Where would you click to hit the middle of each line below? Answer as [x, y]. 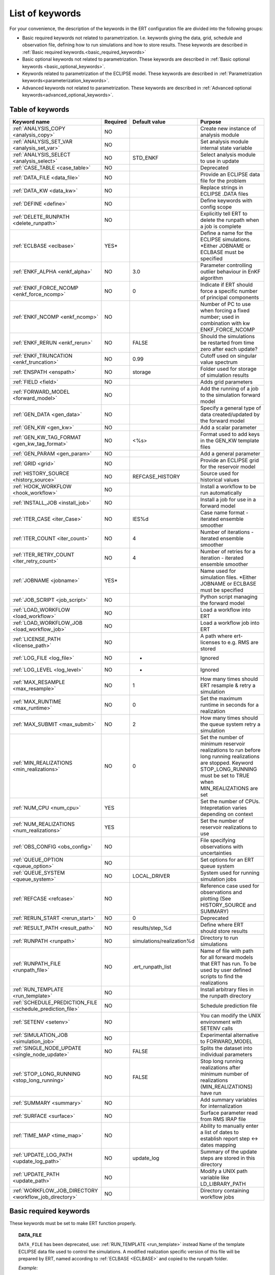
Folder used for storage [228, 369]
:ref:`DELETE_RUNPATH [41, 217]
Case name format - [225, 513]
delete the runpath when [230, 220]
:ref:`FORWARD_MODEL [41, 392]
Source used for [220, 473]
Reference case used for [230, 886]
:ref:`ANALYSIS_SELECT [42, 155]
